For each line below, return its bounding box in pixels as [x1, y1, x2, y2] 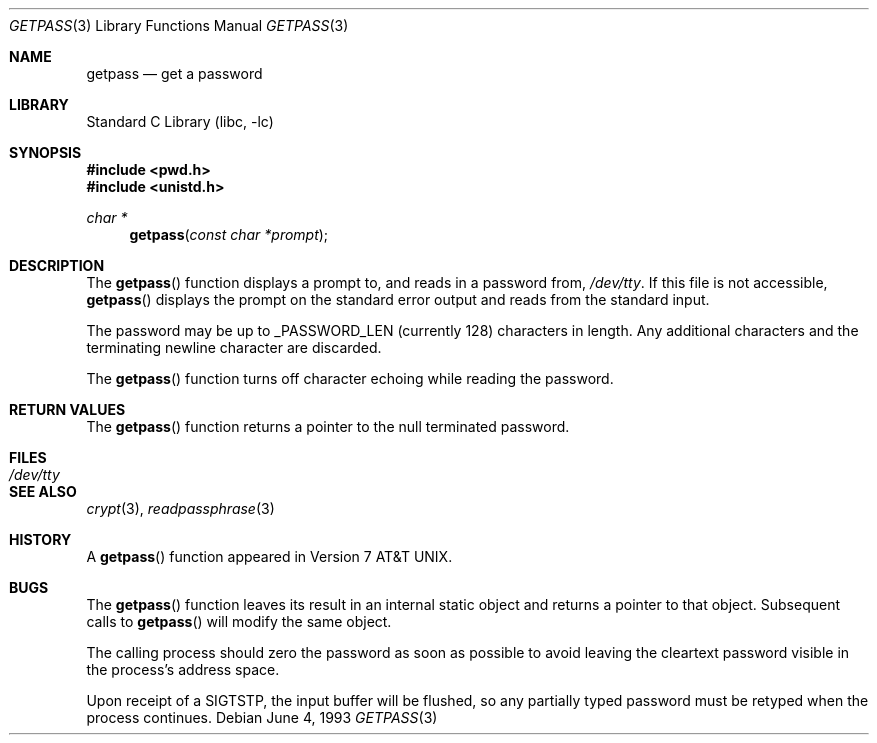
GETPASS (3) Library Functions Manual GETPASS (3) [9, 17, 349, 34]
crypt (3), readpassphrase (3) [86, 500, 275, 517]
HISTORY [9, 531, 72, 548]
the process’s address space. [86, 661, 280, 678]
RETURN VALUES [9, 401, 126, 418]
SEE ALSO [9, 483, 77, 500]
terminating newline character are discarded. [86, 339, 382, 356]
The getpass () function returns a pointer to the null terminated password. [86, 418, 570, 435]
